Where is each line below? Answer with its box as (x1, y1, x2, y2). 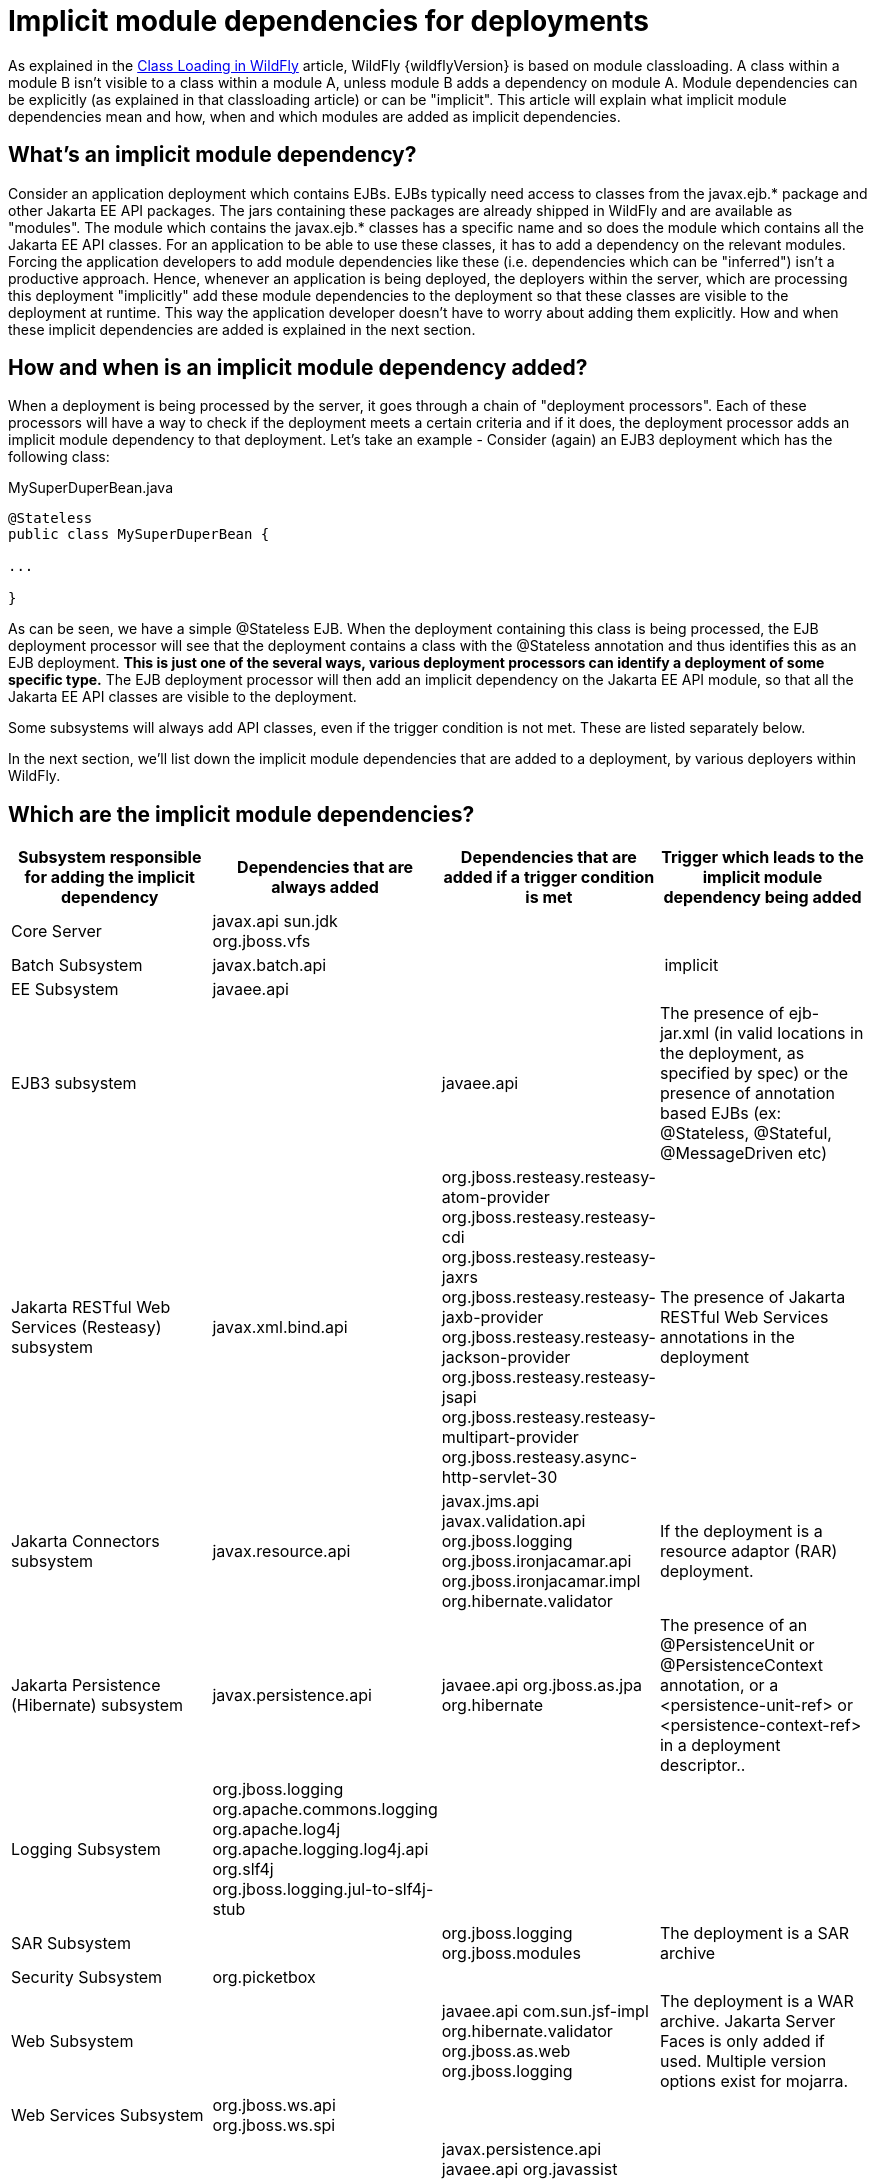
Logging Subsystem (11, 1839, 161, 1860)
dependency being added (663, 887, 862, 908)
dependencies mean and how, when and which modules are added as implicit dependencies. (8, 107, 621, 125)
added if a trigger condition (443, 867, 655, 888)
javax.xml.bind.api (212, 1317, 348, 1338)
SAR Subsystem (11, 1933, 131, 1954)
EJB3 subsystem (11, 1073, 137, 1094)
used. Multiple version (659, 2051, 827, 2072)
